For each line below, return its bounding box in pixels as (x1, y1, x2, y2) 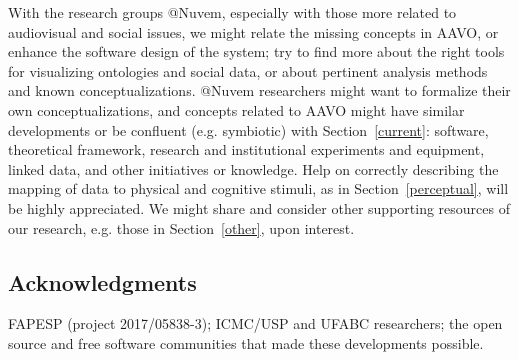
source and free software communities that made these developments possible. (8, 332, 484, 353)
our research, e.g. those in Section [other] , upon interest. (8, 217, 355, 238)
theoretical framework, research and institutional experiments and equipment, (8, 139, 485, 160)
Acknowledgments (8, 266, 197, 297)
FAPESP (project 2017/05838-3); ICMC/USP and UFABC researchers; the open (8, 313, 503, 334)
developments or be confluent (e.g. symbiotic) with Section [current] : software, (8, 119, 489, 140)
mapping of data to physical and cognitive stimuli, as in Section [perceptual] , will (8, 178, 509, 199)
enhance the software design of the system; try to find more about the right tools (8, 41, 505, 62)
